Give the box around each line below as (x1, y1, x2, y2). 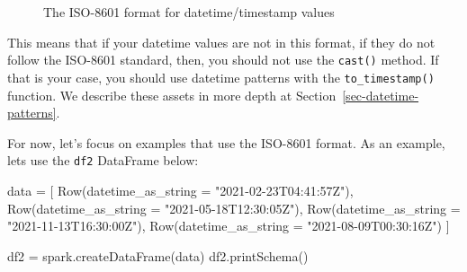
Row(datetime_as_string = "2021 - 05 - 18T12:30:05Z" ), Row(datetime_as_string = (7, 198, 461, 217)
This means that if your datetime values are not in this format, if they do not (7, 32, 436, 51)
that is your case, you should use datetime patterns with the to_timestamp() (7, 67, 435, 86)
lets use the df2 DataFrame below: (7, 151, 199, 170)
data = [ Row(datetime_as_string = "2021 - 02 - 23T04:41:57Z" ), (7, 180, 354, 199)
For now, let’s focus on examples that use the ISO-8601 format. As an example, (7, 133, 445, 152)
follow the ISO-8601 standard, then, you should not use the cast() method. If (7, 50, 439, 69)
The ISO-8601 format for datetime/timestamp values (43, 3, 335, 21)
